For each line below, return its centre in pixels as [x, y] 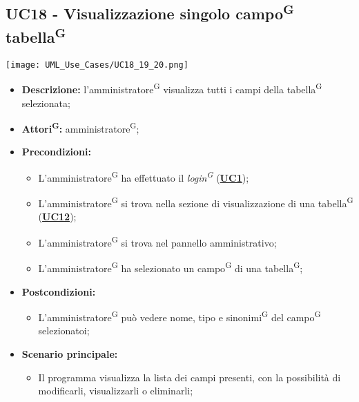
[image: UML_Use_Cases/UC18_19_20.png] [97, 65]
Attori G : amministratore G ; [80, 127]
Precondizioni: [56, 152]
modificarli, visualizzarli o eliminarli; [116, 391]
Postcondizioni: [59, 291]
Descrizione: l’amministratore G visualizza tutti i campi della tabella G [172, 88]
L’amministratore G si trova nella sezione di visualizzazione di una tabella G [196, 202]
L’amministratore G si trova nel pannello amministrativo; [157, 241]
